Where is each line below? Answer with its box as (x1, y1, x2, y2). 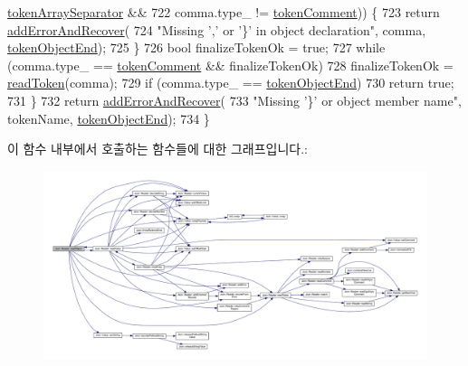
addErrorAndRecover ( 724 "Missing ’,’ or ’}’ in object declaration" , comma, (7, 20, 426, 39)
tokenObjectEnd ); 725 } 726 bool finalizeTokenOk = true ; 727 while (7, 38, 386, 57)
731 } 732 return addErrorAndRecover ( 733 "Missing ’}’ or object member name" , (7, 90, 462, 109)
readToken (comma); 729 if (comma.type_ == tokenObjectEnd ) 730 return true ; (7, 73, 454, 92)
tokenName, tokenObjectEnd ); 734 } (7, 108, 210, 127)
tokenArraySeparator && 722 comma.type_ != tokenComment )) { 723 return (7, 3, 440, 21)
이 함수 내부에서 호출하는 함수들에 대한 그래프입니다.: (7, 139, 308, 158)
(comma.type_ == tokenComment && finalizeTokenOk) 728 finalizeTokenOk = (7, 55, 454, 74)
